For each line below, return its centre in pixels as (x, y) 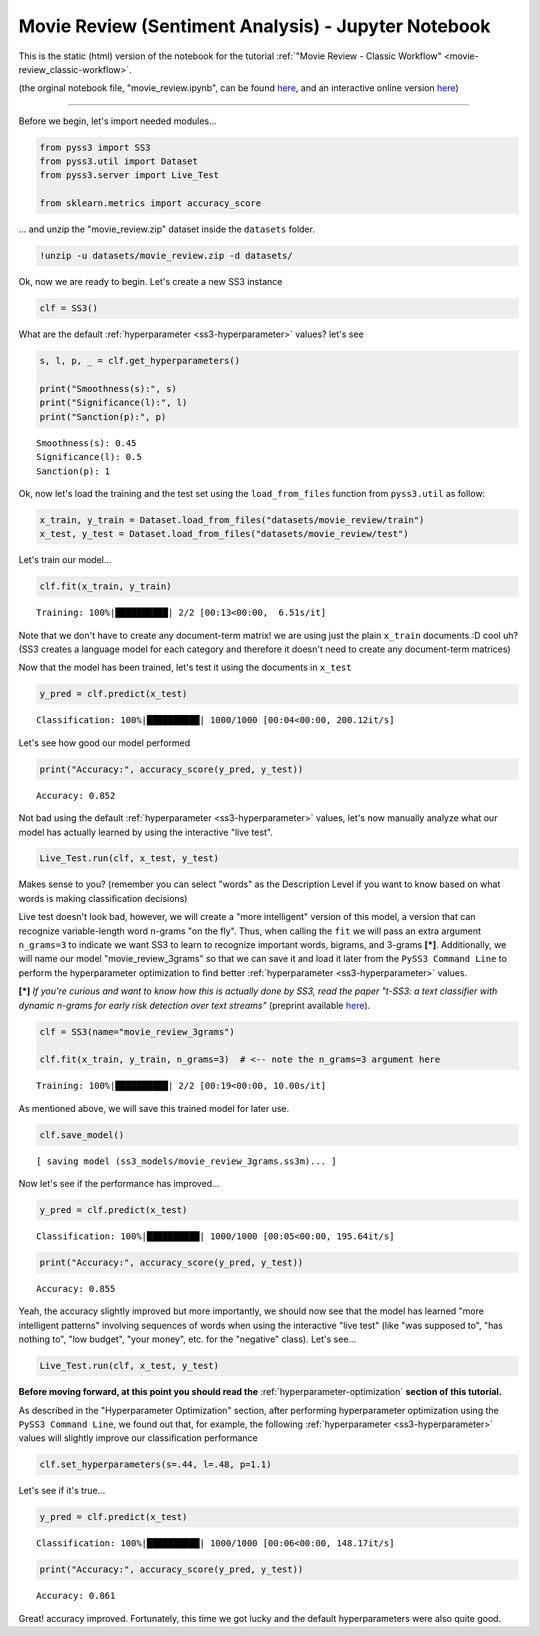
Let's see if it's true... (62, 1491)
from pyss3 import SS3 (95, 147)
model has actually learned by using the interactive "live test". (146, 832)
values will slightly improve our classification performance (138, 1438)
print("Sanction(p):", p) (103, 416)
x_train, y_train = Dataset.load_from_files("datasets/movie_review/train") (232, 519)
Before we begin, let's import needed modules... (117, 121)
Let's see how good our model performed (104, 742)
